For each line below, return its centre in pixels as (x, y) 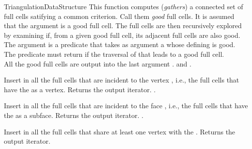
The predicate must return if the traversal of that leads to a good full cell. (114, 54)
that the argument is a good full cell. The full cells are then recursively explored (123, 25)
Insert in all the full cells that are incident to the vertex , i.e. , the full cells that (122, 80)
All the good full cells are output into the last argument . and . (98, 63)
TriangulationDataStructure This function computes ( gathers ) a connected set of (124, 6)
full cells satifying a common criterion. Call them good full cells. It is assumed (119, 16)
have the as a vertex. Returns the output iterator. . (80, 89)
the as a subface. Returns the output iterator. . (74, 115)
